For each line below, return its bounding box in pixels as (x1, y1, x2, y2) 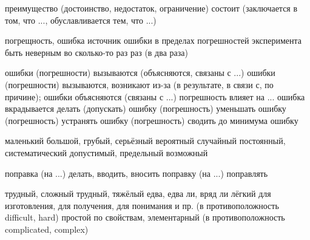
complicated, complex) (5, 222, 89, 235)
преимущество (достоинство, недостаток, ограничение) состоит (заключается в (5, 2, 298, 14)
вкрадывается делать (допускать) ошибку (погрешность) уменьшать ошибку (5, 102, 286, 115)
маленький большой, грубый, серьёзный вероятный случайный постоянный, (5, 134, 286, 147)
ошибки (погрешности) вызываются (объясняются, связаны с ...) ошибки (5, 66, 275, 79)
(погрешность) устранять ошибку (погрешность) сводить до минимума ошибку (5, 114, 298, 126)
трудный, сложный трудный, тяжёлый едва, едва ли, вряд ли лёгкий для (5, 187, 271, 200)
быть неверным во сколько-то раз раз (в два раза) (5, 46, 188, 58)
